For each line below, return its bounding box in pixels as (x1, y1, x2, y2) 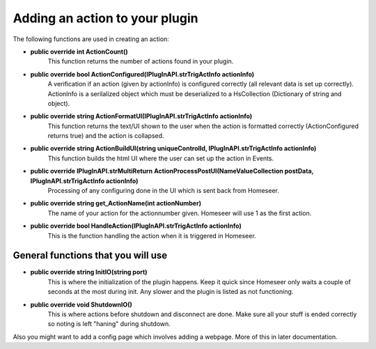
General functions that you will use (13, 249, 168, 261)
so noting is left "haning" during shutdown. (47, 320, 171, 328)
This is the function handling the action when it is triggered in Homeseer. (47, 231, 257, 240)
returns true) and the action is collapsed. (47, 132, 164, 140)
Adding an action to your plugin (13, 10, 198, 26)
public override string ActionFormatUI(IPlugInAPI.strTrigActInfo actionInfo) (30, 112, 253, 121)
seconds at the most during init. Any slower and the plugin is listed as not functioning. (47, 288, 294, 296)
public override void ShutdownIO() (30, 300, 132, 309)
